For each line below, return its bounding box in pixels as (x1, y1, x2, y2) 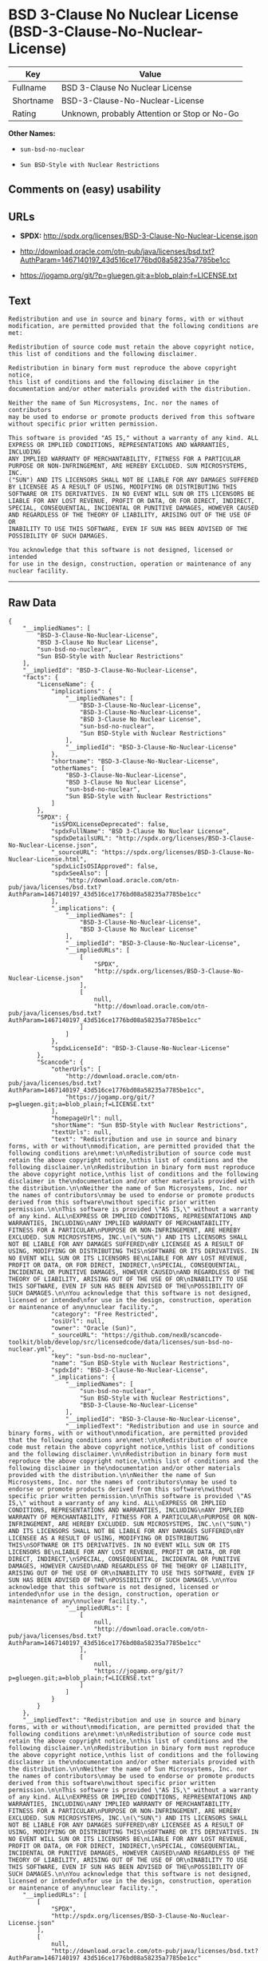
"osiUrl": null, (50, 1317, 105, 1325)
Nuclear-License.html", (8, 855, 88, 863)
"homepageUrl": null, (50, 1114, 124, 1122)
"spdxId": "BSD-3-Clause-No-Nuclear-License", (50, 1366, 209, 1374)
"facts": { (22, 673, 59, 681)
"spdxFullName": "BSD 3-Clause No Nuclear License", (50, 827, 230, 835)
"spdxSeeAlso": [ (50, 869, 109, 877)
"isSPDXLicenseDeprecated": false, (50, 820, 170, 829)
